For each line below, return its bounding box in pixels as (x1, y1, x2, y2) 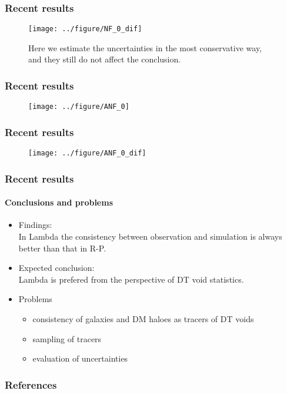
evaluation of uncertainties (32, 352, 128, 365)
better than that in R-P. (18, 241, 106, 254)
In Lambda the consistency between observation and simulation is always (18, 230, 282, 243)
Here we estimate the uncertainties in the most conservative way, (28, 41, 262, 54)
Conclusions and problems (5, 196, 114, 208)
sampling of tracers (32, 332, 102, 345)
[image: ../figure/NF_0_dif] (28, 25, 142, 34)
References (5, 377, 57, 392)
